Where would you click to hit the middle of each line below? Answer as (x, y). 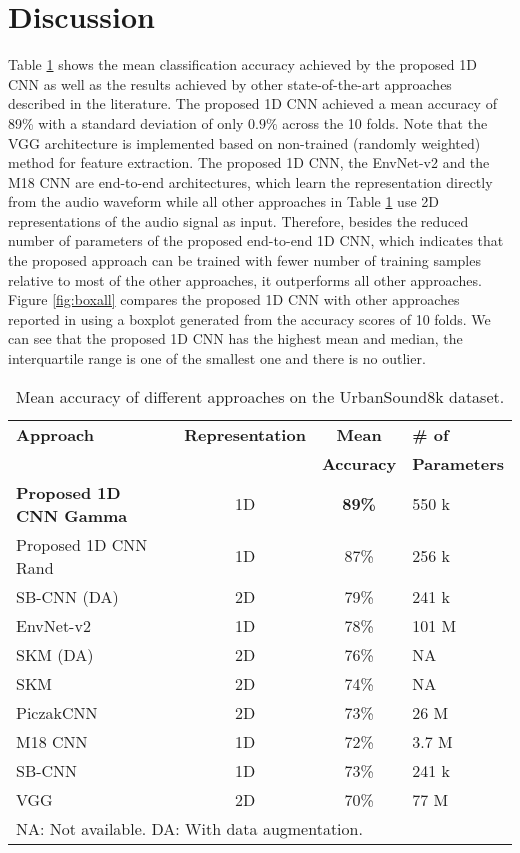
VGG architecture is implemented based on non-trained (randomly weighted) (244, 142)
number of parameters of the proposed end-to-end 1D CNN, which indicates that (256, 240)
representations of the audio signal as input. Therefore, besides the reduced (238, 220)
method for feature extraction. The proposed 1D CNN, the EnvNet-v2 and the (249, 162)
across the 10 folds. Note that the (385, 122)
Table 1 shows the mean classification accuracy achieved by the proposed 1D (242, 64)
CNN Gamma (72, 515)
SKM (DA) (55, 654)
